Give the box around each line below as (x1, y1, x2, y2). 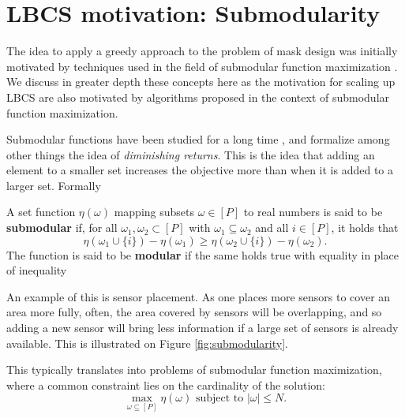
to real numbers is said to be (243, 203, 383, 220)
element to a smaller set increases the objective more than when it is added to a (6, 162, 394, 178)
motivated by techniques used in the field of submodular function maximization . (6, 58, 398, 74)
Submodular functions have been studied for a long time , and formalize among (6, 131, 390, 147)
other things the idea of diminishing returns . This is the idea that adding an (6, 146, 375, 162)
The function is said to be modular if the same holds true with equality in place (6, 246, 399, 263)
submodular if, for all (6, 219, 118, 236)
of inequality (6, 262, 67, 278)
